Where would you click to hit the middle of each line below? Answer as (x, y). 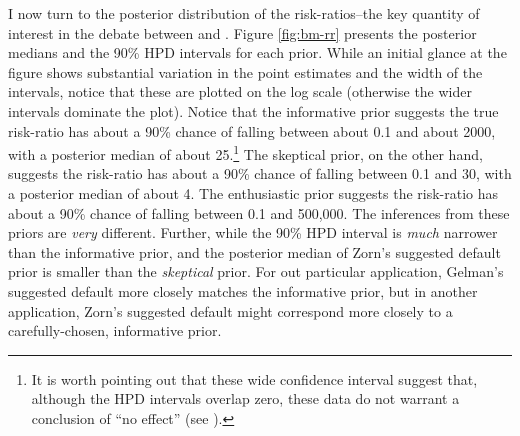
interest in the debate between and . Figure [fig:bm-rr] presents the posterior (242, 32)
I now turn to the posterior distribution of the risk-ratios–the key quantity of (244, 13)
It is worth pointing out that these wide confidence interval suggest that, (254, 378)
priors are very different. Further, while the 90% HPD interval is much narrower (253, 232)
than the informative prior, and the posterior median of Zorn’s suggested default (254, 251)
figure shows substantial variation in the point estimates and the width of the (245, 71)
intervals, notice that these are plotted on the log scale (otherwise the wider (240, 91)
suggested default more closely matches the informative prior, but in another (243, 290)
